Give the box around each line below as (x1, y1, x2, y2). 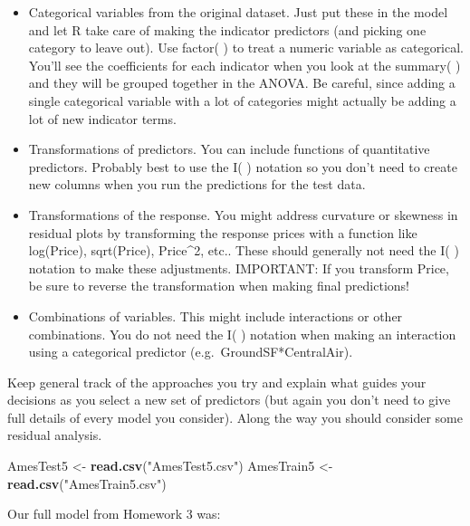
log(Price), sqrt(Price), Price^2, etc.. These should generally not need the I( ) (28, 241, 459, 260)
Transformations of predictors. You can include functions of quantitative (28, 139, 430, 158)
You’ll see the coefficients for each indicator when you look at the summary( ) (28, 55, 461, 74)
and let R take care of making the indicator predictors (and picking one (28, 20, 427, 39)
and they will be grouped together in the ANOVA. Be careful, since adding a (28, 73, 456, 92)
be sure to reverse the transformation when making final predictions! (28, 276, 409, 295)
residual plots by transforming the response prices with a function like (28, 223, 417, 242)
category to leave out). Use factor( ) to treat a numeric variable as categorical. (28, 38, 465, 57)
